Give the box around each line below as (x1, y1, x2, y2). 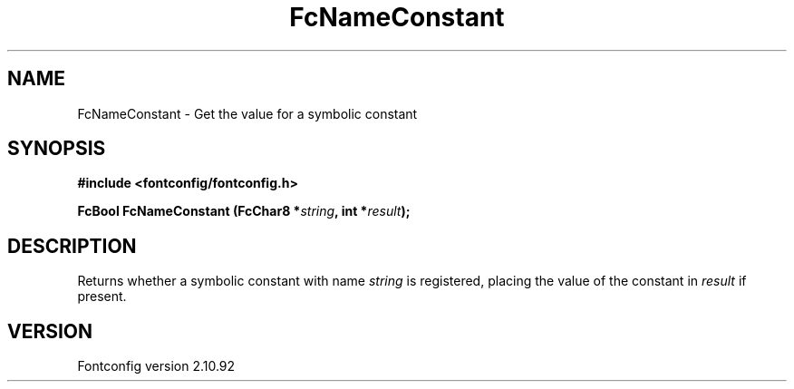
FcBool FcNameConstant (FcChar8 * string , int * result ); (77, 203, 411, 219)
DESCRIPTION (7, 234, 137, 258)
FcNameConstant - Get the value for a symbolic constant (77, 105, 418, 122)
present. (77, 288, 127, 305)
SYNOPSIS (7, 137, 106, 160)
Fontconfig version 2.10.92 (77, 358, 236, 374)
